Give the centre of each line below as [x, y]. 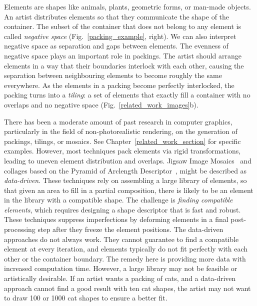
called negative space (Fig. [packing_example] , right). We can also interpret [120, 36]
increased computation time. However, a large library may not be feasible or [121, 268]
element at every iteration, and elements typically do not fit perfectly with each [126, 249]
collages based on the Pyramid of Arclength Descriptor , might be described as [125, 170]
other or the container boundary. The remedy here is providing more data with [125, 258]
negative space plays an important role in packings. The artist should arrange [123, 55]
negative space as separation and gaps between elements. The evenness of [116, 46]
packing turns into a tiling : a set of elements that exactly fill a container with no [127, 95]
